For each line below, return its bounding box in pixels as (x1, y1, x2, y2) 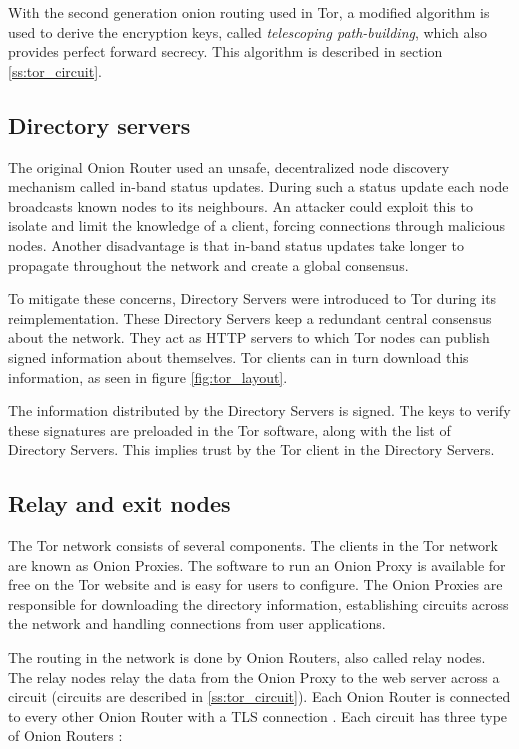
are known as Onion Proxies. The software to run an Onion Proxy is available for (8, 554, 506, 575)
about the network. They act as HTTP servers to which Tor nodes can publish (8, 327, 490, 348)
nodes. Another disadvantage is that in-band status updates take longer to (8, 234, 464, 255)
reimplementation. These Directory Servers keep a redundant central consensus (8, 307, 492, 328)
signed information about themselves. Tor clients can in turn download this (8, 346, 469, 367)
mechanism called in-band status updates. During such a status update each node (8, 176, 509, 197)
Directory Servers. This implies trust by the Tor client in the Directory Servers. (8, 439, 495, 460)
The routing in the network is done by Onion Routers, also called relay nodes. (8, 647, 486, 668)
